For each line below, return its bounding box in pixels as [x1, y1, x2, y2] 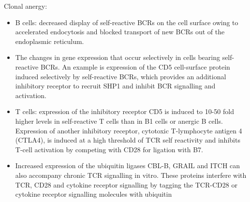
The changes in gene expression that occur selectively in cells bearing [15, 52, 220, 62]
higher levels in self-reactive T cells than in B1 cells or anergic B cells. [15, 115, 223, 126]
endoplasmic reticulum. [15, 36, 84, 46]
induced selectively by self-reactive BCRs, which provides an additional [15, 71, 226, 81]
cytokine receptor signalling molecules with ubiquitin [15, 189, 172, 199]
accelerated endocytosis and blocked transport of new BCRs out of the [15, 27, 225, 37]
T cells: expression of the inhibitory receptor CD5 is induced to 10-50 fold [15, 106, 234, 116]
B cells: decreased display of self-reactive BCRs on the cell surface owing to [15, 17, 238, 27]
